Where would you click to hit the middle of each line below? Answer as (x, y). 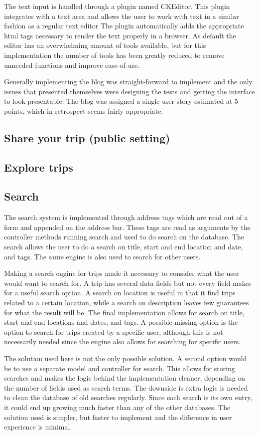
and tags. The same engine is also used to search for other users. (102, 256)
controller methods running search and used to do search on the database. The (124, 237)
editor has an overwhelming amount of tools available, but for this (105, 45)
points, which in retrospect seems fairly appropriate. (84, 110)
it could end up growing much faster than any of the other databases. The (117, 407)
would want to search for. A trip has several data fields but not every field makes (128, 283)
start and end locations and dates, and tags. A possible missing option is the (121, 322)
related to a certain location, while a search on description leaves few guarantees (127, 303)
